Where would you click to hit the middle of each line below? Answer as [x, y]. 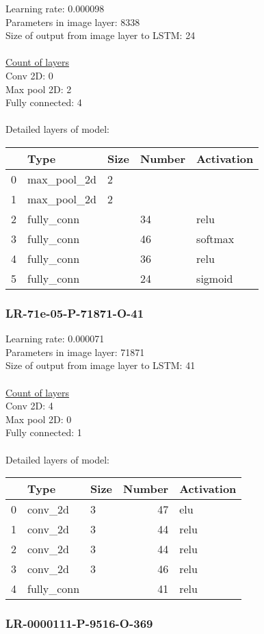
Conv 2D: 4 [29, 406]
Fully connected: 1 [44, 432]
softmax [215, 238]
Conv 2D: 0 [29, 75]
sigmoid [215, 278]
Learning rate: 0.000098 [55, 8]
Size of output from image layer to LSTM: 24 [101, 35]
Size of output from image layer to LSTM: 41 [101, 365]
